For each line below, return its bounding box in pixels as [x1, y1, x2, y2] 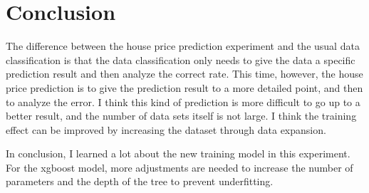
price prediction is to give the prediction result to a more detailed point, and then [6, 80, 363, 95]
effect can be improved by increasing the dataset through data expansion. [6, 122, 326, 137]
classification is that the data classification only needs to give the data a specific [6, 52, 355, 67]
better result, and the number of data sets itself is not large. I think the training [6, 108, 357, 123]
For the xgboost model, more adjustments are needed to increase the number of [6, 160, 353, 174]
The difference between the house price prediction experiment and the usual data [6, 38, 360, 53]
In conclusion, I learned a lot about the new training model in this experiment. [6, 146, 350, 161]
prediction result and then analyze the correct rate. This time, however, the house [6, 66, 363, 81]
